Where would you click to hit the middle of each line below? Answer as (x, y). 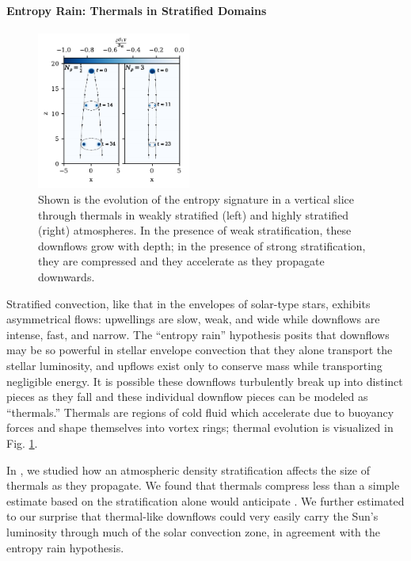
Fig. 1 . (22, 443)
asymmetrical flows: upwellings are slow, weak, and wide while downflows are (193, 319)
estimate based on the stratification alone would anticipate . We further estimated (205, 500)
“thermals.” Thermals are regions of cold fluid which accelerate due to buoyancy (200, 412)
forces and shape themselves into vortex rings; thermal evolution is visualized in (200, 427)
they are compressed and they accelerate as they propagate (181, 261)
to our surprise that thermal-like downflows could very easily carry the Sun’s (192, 516)
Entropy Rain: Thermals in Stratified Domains (137, 10)
